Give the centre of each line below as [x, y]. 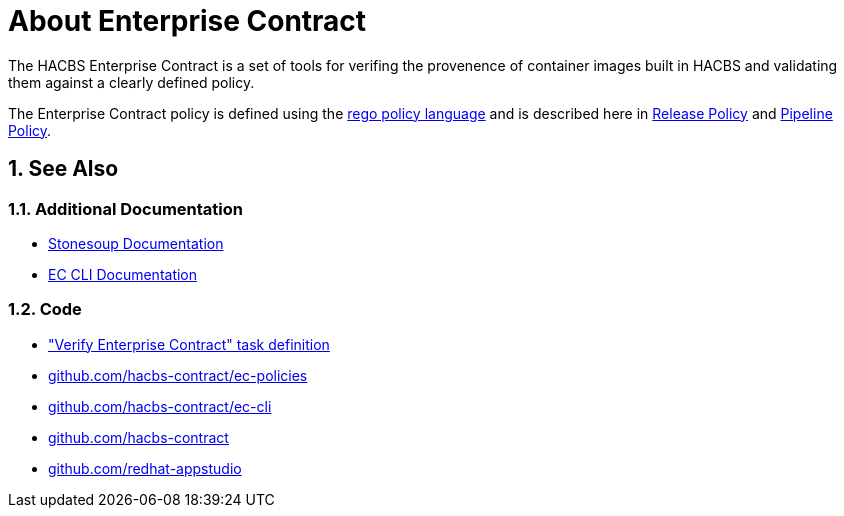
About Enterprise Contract [187, 21]
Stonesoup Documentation [136, 243]
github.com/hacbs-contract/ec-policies [178, 375]
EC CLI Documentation [123, 274]
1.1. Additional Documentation [125, 208]
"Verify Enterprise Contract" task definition [189, 344]
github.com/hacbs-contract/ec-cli [160, 406]
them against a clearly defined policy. [131, 82]
